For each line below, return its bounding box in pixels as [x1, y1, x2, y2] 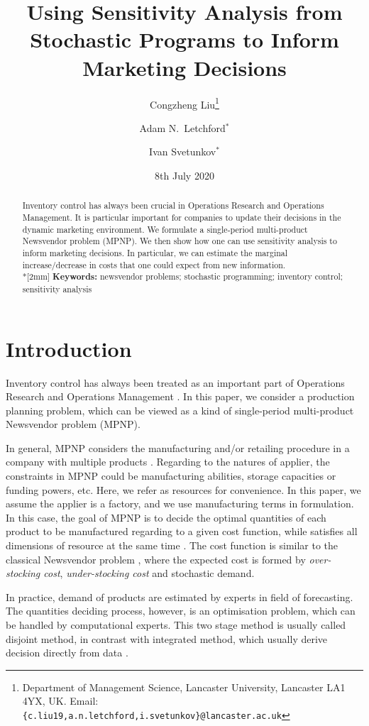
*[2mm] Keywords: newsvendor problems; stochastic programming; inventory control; [22, 270, 343, 283]
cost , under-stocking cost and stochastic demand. [43, 566, 255, 581]
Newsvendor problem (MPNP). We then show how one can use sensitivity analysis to [22, 235, 337, 247]
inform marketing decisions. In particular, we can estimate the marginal [22, 246, 288, 258]
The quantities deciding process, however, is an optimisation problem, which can [6, 603, 356, 618]
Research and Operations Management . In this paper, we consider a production [6, 389, 355, 404]
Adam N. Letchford [139, 120, 226, 135]
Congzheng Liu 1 [150, 94, 219, 111]
